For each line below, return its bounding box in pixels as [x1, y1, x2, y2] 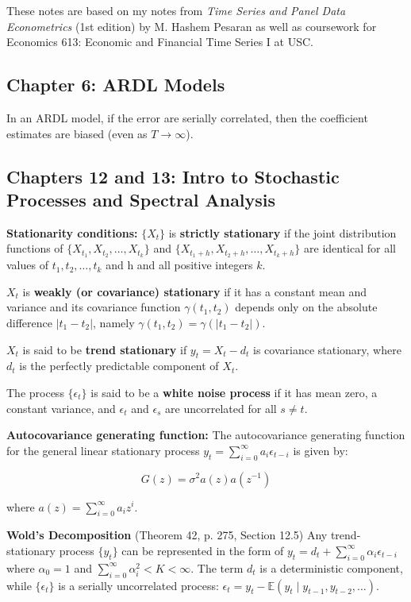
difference [6, 315, 52, 330]
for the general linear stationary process [6, 442, 200, 458]
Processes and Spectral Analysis [6, 187, 276, 211]
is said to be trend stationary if [22, 341, 187, 357]
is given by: [293, 442, 348, 458]
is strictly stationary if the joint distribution [168, 224, 397, 241]
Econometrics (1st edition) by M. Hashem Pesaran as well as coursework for [6, 17, 377, 34]
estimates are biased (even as [6, 125, 148, 141]
